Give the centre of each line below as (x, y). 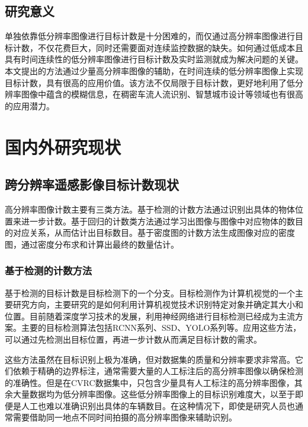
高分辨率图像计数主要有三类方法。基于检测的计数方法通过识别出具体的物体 (150, 209)
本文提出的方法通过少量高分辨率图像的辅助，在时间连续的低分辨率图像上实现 (154, 70)
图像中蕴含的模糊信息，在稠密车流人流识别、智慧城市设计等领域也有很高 (162, 94)
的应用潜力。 (30, 105)
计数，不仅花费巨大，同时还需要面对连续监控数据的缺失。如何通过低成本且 (158, 47)
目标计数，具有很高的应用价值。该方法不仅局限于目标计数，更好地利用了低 (150, 82)
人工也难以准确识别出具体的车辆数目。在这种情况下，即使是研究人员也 (158, 405)
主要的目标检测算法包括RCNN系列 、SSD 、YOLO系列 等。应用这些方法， (161, 328)
